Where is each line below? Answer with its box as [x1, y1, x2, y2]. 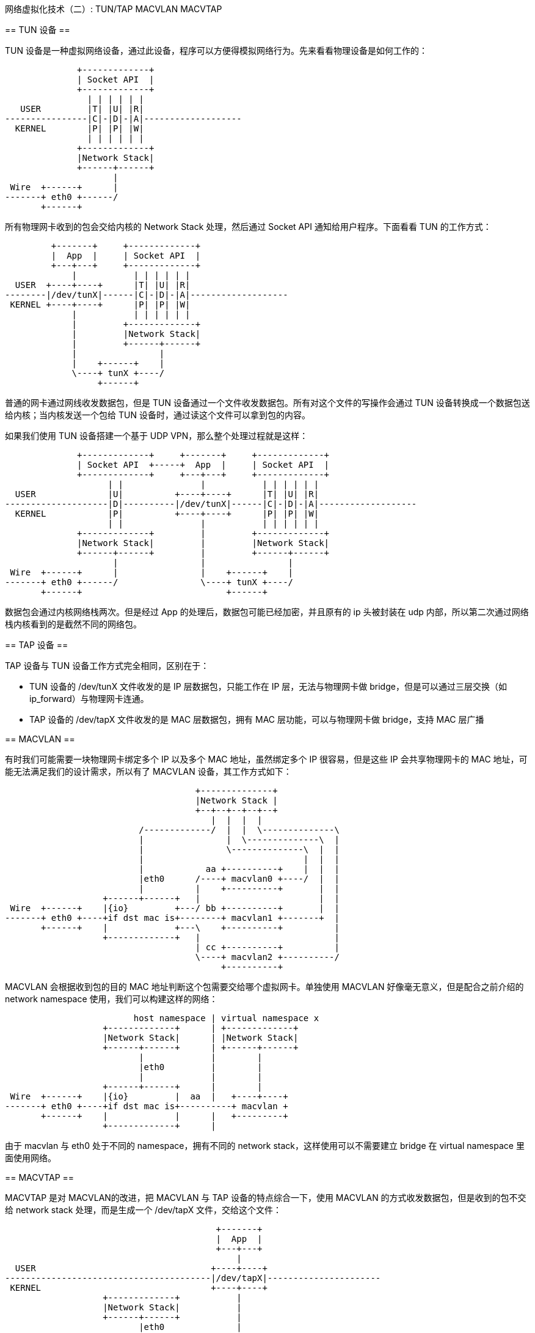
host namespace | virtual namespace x [133, 1013, 319, 1023]
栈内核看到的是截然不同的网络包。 [5, 619, 142, 629]
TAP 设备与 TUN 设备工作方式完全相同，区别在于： [5, 660, 209, 671]
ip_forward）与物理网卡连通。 [29, 693, 149, 704]
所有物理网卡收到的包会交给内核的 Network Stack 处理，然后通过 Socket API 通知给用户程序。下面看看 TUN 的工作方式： [5, 221, 492, 232]
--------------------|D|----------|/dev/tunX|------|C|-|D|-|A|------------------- [5, 499, 417, 509]
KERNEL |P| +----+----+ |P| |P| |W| [15, 509, 319, 519]
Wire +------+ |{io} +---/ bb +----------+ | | [10, 903, 340, 913]
